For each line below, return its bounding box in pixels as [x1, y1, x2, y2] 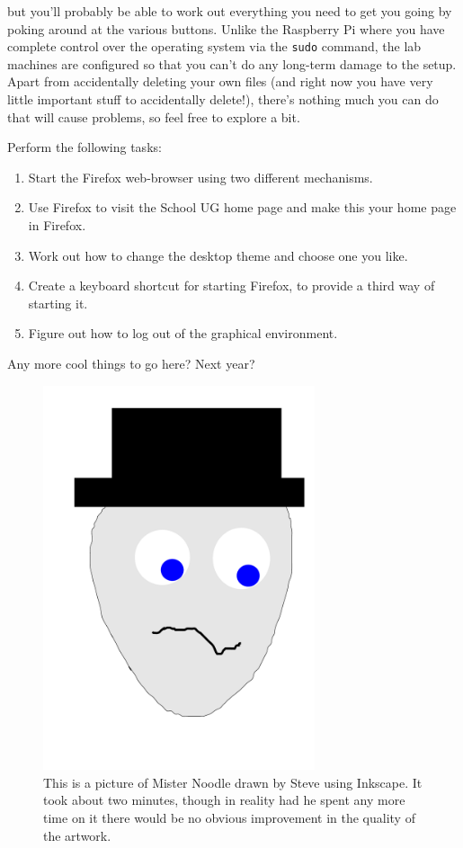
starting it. [28, 293, 88, 312]
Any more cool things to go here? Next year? [7, 353, 255, 372]
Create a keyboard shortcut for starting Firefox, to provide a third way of [28, 276, 435, 295]
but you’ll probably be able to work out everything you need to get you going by [7, 2, 452, 20]
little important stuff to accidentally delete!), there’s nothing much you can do [7, 90, 439, 109]
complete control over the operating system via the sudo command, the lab [7, 37, 422, 56]
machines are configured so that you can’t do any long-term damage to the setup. [7, 54, 457, 73]
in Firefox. [28, 216, 86, 234]
